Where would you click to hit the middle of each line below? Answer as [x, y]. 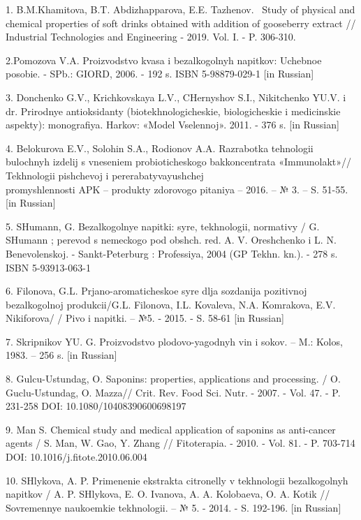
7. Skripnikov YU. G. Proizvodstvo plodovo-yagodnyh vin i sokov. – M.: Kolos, [174, 341]
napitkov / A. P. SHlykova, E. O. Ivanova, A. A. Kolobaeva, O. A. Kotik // [168, 494]
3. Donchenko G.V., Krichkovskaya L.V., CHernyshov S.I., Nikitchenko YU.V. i [176, 97]
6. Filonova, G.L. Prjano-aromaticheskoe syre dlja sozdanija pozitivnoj [156, 291]
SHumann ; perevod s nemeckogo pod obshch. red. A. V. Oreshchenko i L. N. [171, 240]
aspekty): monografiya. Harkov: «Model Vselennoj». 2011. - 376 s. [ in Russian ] [172, 125]
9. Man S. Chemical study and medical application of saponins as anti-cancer [171, 429]
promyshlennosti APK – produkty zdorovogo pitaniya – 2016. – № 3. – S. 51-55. [177, 189]
